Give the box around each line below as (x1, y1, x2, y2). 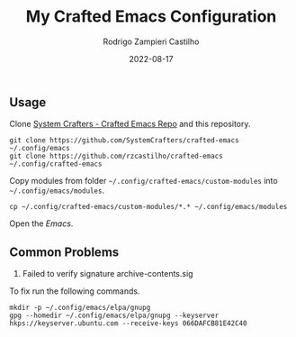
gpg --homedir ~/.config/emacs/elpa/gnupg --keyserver (9, 311, 220, 321)
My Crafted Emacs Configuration (25, 6, 277, 27)
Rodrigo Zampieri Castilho (103, 36, 200, 47)
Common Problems (9, 244, 120, 260)
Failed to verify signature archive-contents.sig (22, 269, 193, 279)
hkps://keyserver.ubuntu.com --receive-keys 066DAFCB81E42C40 (9, 319, 247, 328)
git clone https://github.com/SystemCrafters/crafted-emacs (9, 136, 240, 145)
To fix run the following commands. (9, 286, 140, 296)
